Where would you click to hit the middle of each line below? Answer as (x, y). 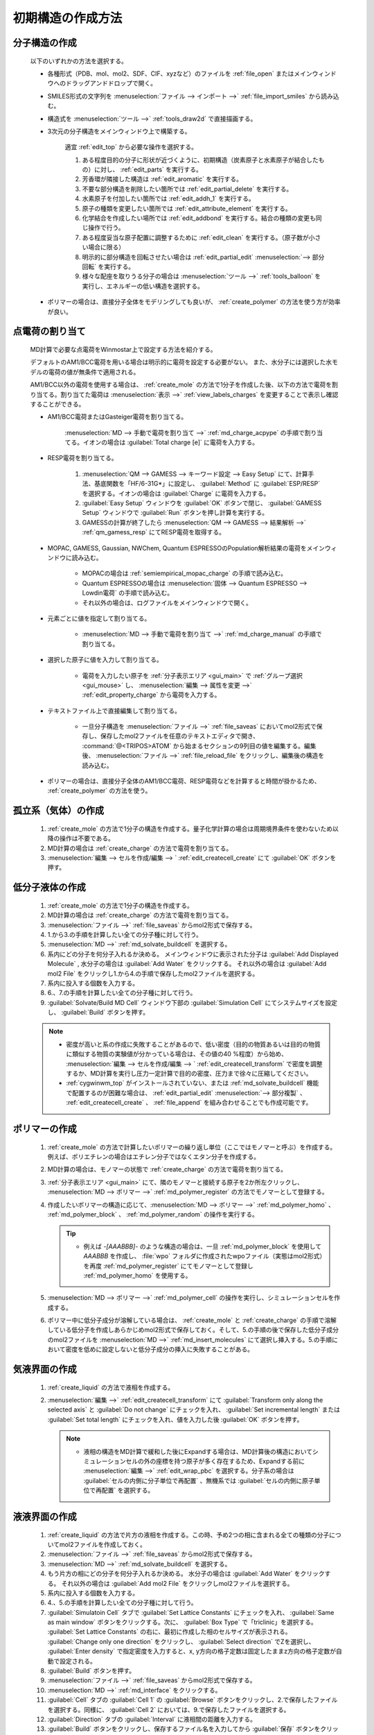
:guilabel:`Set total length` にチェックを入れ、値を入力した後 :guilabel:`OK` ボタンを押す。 (175, 1419)
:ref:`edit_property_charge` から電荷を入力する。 (151, 695)
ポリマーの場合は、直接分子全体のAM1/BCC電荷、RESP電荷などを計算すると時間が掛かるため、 (184, 781)
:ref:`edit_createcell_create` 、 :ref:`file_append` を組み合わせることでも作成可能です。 (189, 1103)
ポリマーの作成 (45, 1129)
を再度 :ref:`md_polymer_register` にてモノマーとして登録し (168, 1266)
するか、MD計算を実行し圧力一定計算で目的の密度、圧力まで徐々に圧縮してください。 (189, 1074)
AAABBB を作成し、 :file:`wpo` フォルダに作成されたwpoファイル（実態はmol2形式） (203, 1256)
